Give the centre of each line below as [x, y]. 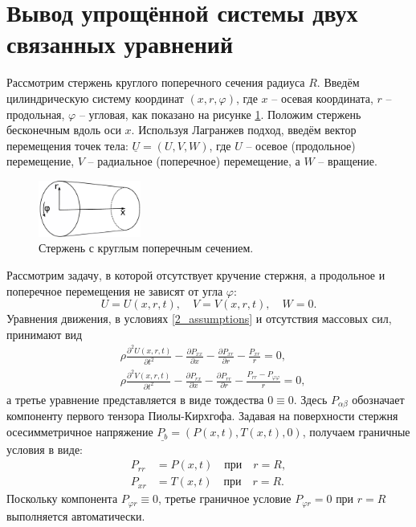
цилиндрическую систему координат [95, 98]
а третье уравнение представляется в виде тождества [135, 399]
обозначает [378, 399]
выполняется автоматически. [76, 515]
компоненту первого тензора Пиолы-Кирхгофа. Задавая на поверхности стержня [202, 416]
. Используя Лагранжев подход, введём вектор [244, 130]
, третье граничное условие [225, 498]
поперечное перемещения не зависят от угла [115, 290]
